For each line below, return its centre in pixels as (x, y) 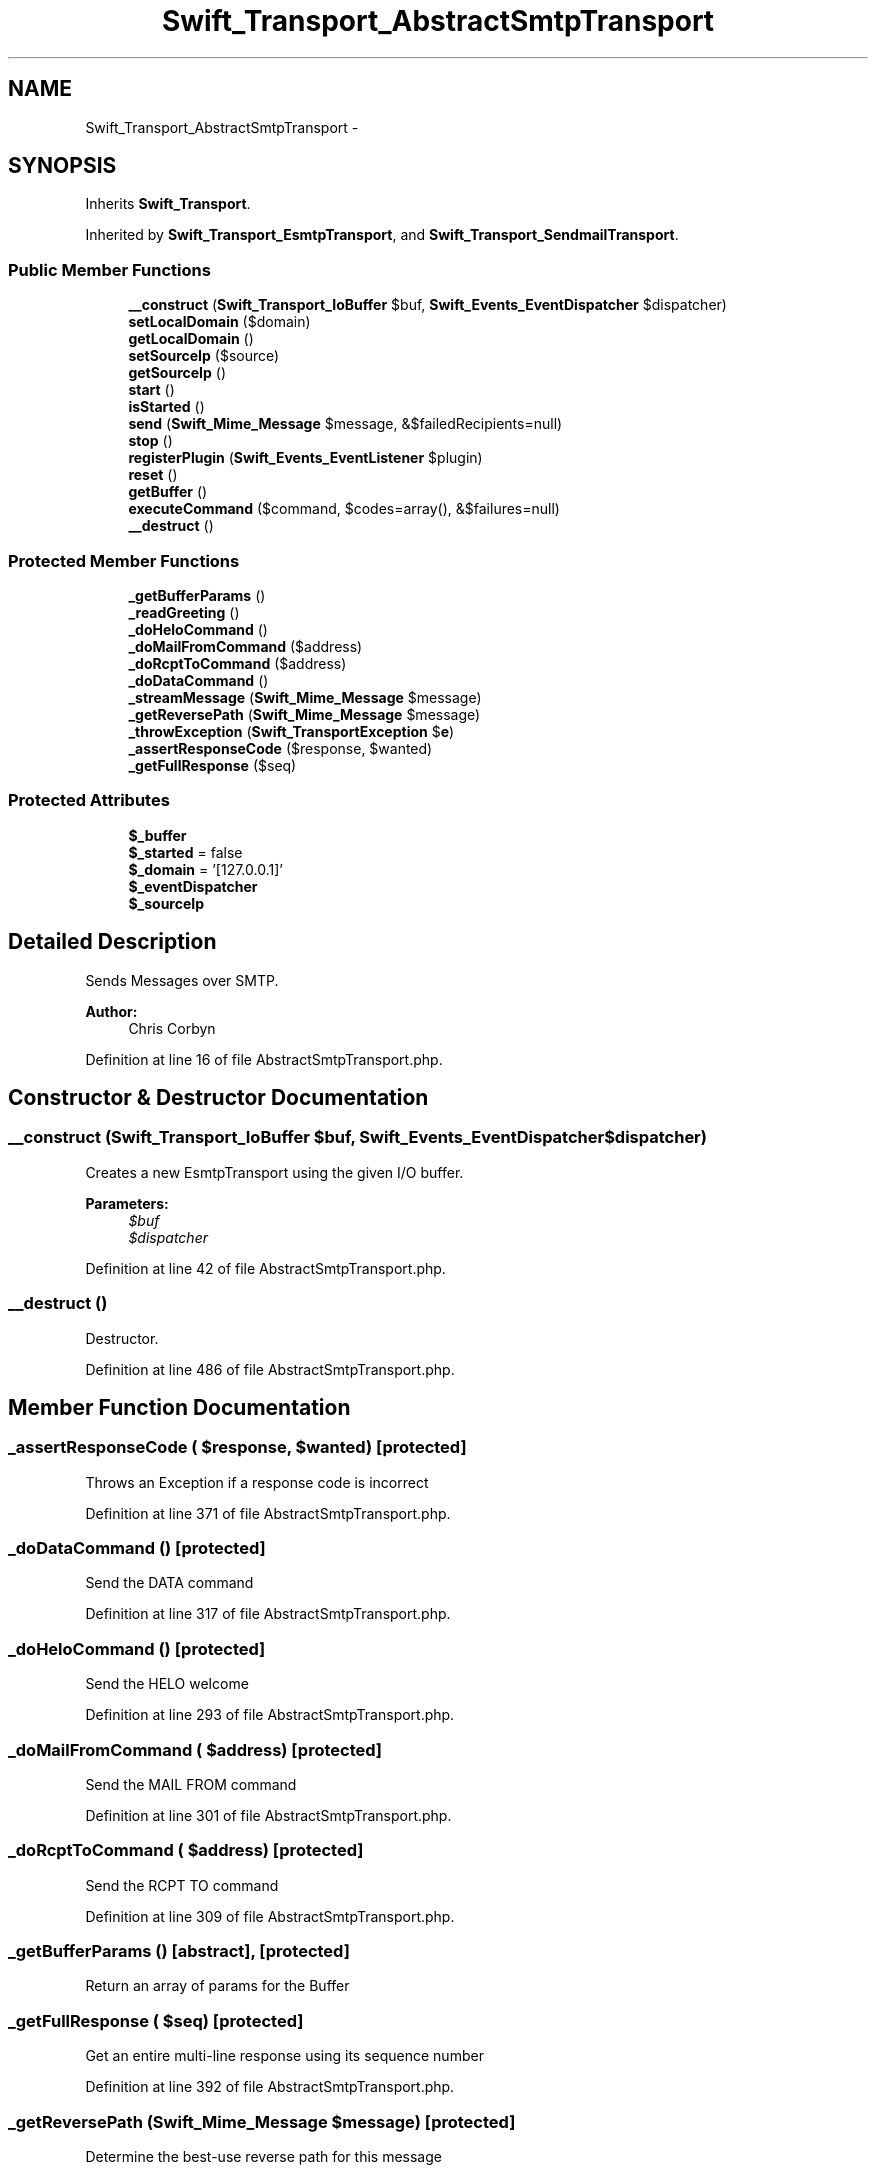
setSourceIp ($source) (204, 356)
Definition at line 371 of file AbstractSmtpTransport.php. (268, 1513)
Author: (111, 1011)
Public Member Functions (109, 269)
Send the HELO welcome (167, 1684)
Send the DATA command (169, 1583)
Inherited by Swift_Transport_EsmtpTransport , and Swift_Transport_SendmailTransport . (382, 235)
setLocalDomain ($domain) (219, 322)
